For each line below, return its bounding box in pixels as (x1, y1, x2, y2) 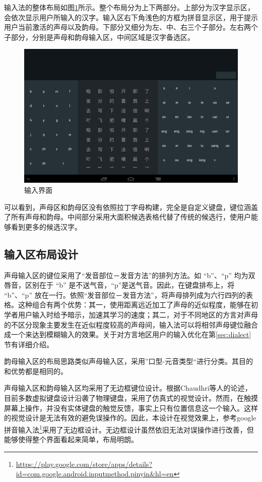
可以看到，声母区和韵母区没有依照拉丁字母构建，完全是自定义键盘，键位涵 (4, 201, 251, 212)
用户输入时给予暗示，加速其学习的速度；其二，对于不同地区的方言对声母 (18, 309, 258, 319)
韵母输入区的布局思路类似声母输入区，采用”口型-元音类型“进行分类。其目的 (4, 356, 253, 366)
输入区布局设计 (4, 246, 78, 261)
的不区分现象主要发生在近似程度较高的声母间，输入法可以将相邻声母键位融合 (4, 319, 258, 330)
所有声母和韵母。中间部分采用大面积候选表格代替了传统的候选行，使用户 (11, 211, 251, 222)
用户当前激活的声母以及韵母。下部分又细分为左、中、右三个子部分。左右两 (4, 22, 251, 32)
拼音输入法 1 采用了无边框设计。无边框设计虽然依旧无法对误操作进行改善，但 (4, 422, 254, 435)
